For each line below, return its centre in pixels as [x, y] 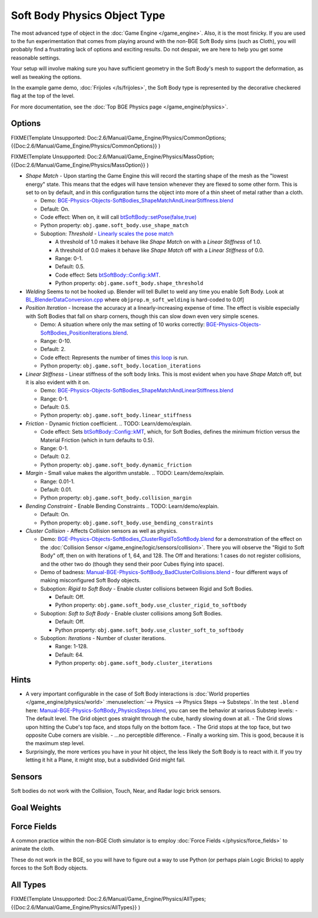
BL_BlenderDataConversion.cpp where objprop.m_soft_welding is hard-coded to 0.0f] [135, 300]
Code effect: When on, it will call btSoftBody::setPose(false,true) [118, 217]
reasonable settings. [36, 58]
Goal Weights [36, 807]
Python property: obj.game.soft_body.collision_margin [116, 498]
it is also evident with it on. [58, 382]
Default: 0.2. [55, 457]
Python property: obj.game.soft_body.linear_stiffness [116, 415]
